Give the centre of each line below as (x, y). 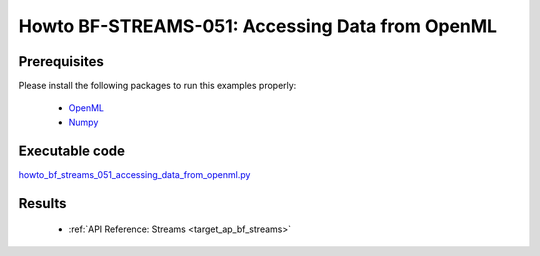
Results (42, 203)
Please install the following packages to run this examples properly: (157, 86)
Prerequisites (61, 61)
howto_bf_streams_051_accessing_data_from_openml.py (134, 174)
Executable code (71, 150)
